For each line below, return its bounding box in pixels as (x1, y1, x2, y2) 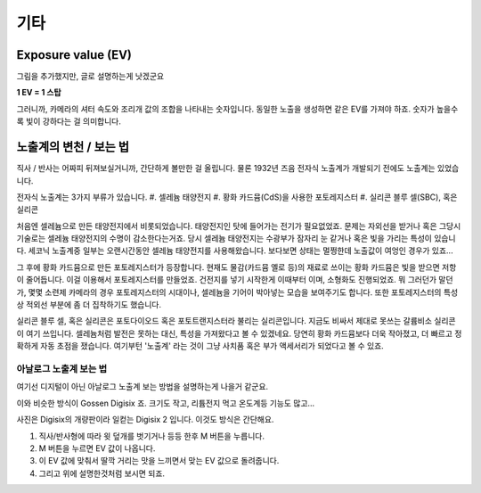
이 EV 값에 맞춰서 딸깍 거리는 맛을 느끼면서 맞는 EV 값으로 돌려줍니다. (38, 456, 280, 466)
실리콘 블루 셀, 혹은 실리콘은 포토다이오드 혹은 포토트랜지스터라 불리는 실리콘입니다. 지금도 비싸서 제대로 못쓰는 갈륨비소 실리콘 (16, 316, 456, 326)
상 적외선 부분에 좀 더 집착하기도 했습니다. (16, 300, 162, 310)
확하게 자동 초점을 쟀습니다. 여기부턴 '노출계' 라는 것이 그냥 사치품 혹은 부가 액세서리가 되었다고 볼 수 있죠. (16, 341, 385, 351)
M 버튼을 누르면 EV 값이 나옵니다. (38, 442, 156, 454)
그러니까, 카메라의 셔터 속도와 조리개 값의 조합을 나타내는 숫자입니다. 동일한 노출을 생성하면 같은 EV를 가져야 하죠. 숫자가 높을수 (16, 103, 459, 114)
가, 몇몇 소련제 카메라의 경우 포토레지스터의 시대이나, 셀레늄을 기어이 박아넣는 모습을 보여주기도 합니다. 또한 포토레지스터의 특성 (16, 286, 459, 298)
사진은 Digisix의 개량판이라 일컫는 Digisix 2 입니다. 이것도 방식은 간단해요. (16, 415, 274, 425)
